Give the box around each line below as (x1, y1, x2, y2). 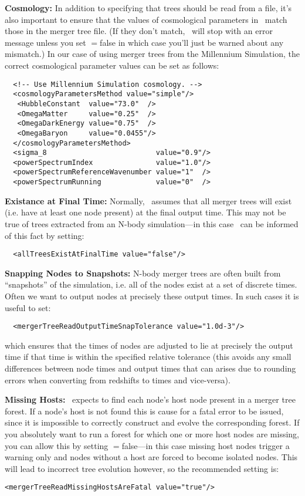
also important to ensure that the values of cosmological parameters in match (5, 13, 287, 25)
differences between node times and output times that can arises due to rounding (5, 362, 296, 374)
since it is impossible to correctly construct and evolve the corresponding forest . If (5, 416, 300, 428)
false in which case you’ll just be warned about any (100, 36, 284, 48)
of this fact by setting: (5, 229, 84, 241)
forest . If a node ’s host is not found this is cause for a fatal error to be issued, (5, 404, 284, 417)
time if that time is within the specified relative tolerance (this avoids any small (5, 350, 292, 363)
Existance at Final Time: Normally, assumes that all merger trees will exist (5, 194, 292, 207)
